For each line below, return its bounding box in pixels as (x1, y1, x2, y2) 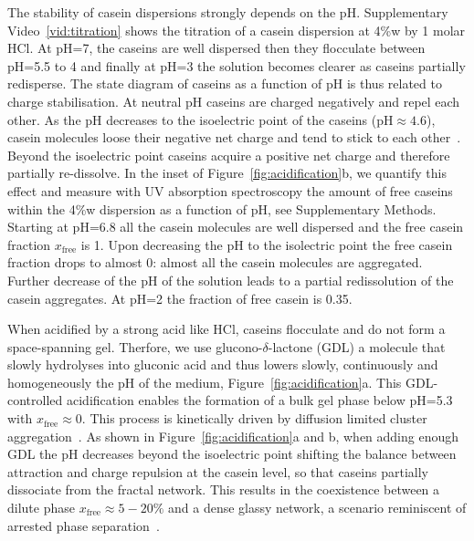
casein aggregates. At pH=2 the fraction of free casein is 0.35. (7, 288, 353, 307)
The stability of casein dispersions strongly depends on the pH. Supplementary (7, 3, 448, 21)
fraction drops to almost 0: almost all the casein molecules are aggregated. (7, 253, 423, 272)
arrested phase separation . (7, 515, 160, 535)
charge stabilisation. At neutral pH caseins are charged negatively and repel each (7, 91, 460, 110)
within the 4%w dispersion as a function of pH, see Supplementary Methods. (7, 199, 437, 218)
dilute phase (7, 498, 75, 517)
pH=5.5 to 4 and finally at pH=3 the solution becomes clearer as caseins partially (7, 56, 466, 75)
